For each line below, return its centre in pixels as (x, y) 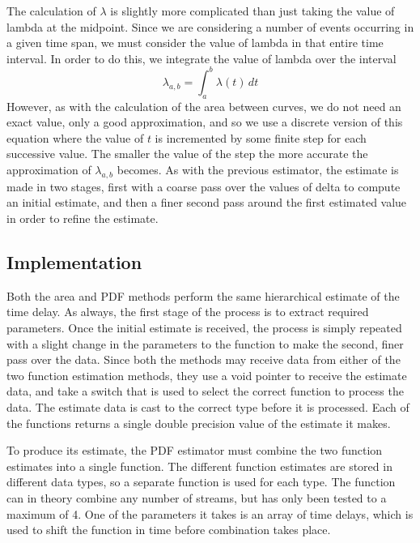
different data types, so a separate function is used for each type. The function (201, 482)
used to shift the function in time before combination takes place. (169, 530)
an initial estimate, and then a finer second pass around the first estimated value (207, 202)
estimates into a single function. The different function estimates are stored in (199, 466)
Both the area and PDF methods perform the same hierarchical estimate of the (203, 295)
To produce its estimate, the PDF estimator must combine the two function (195, 450)
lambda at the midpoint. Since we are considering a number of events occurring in (210, 26)
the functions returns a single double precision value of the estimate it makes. (199, 423)
